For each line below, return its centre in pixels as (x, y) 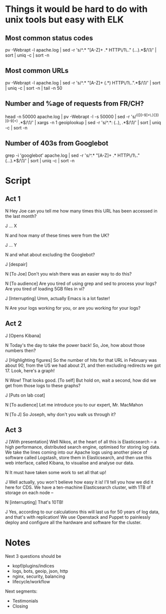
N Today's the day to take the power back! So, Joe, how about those (75, 345)
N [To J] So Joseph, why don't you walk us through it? (60, 414)
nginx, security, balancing (39, 576)
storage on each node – (29, 493)
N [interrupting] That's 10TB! (34, 502)
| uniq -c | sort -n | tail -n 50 (34, 88)
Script (18, 180)
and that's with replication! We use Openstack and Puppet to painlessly (78, 517)
